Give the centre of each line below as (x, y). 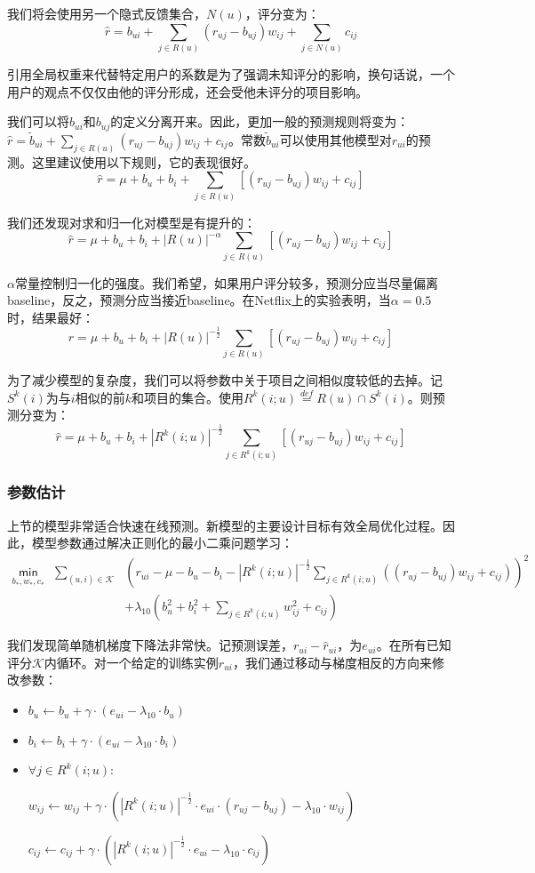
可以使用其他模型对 (335, 139)
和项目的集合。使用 (187, 397)
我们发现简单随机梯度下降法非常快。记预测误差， (150, 645)
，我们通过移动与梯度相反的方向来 (332, 662)
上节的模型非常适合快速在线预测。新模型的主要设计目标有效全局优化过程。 (225, 525)
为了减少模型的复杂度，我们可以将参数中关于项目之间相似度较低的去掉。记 (225, 380)
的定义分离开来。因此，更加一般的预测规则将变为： (260, 121)
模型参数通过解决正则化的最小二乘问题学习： (162, 543)
